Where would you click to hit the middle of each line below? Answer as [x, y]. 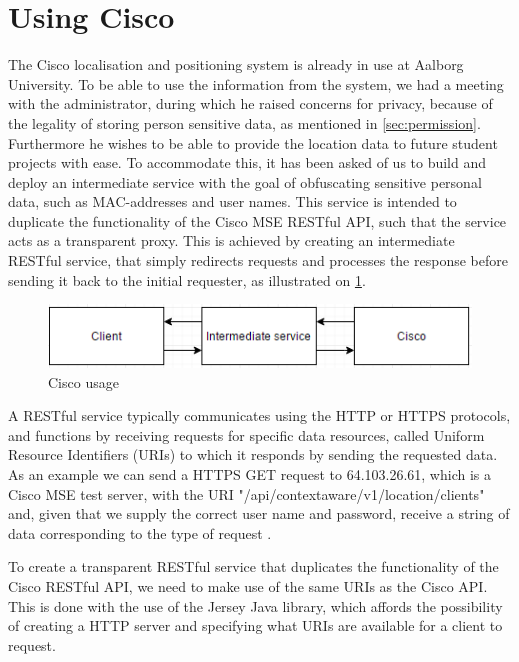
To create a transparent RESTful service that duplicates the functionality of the [253, 566]
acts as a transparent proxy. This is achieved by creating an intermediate [231, 240]
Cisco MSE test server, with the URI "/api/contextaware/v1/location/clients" [246, 493]
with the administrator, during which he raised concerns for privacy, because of [250, 103]
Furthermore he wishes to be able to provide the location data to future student [253, 142]
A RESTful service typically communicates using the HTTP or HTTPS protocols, [259, 415]
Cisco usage [83, 381]
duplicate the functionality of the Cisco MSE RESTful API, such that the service [257, 220]
